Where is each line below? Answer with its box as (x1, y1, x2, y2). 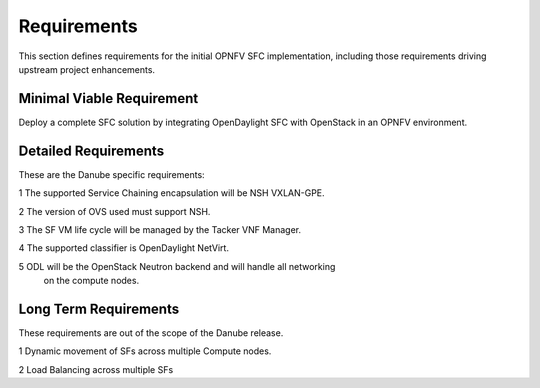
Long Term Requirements (18, 300, 180, 317)
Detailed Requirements (18, 142, 165, 159)
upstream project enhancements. (18, 63, 155, 75)
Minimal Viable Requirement (18, 90, 199, 107)
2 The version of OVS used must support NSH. (18, 205, 211, 217)
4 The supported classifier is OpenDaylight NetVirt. (18, 242, 230, 254)
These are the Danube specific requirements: (18, 168, 205, 180)
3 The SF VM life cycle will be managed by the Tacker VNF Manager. (18, 223, 302, 235)
